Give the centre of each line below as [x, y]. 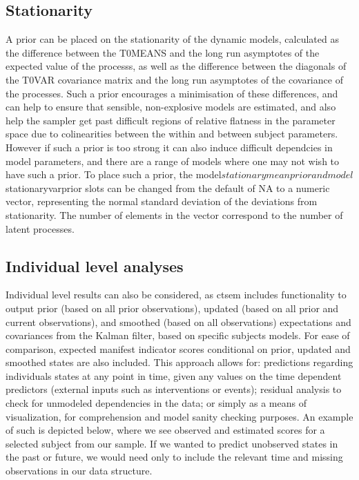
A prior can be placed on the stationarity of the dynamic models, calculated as [172, 39]
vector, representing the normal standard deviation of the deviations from [162, 201]
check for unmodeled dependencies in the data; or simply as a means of [156, 403]
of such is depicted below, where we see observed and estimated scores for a [165, 430]
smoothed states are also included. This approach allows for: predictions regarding [179, 362]
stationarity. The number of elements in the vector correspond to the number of [174, 214]
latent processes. [40, 228]
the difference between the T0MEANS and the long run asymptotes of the [163, 52]
